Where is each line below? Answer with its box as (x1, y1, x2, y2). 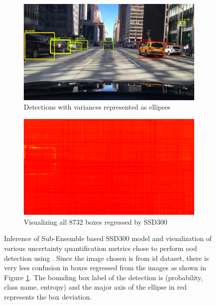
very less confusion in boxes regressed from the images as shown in (4, 262, 206, 273)
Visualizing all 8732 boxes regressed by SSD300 (24, 216, 167, 227)
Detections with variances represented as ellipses (24, 102, 170, 112)
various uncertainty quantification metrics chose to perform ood (4, 243, 197, 253)
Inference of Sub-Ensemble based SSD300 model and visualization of (4, 233, 212, 244)
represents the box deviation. (4, 291, 92, 302)
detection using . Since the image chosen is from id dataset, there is (4, 252, 209, 263)
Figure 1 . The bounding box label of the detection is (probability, (4, 272, 203, 282)
